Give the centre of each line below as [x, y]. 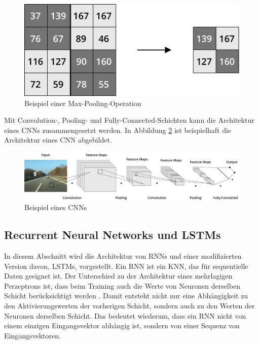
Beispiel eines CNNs [55, 207]
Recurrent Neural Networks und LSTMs [113, 235]
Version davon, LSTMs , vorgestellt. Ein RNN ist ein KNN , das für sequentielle [126, 266]
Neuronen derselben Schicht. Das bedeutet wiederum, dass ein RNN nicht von [125, 315]
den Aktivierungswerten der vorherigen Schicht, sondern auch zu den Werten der [129, 306]
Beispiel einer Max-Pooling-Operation [83, 103]
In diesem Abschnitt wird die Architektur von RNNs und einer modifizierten [123, 256]
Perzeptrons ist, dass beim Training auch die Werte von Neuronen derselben [122, 285]
